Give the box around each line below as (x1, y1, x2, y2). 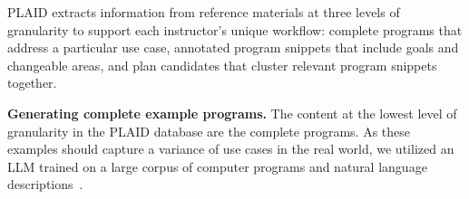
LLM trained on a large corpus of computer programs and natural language (7, 156, 427, 175)
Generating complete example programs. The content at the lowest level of (7, 103, 457, 122)
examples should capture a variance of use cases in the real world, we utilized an (7, 139, 454, 158)
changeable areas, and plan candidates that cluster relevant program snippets (7, 55, 437, 74)
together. (7, 73, 57, 92)
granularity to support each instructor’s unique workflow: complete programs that (7, 20, 463, 39)
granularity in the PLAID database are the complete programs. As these (7, 121, 411, 140)
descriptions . (7, 175, 83, 194)
